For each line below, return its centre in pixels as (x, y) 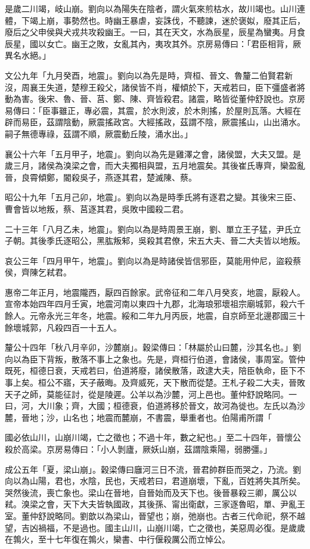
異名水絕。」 (28, 55)
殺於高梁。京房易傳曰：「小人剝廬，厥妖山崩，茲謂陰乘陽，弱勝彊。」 (138, 449)
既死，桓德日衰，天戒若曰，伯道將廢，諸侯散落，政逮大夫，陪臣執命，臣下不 (155, 370)
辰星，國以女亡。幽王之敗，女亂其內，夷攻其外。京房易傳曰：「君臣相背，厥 (153, 43)
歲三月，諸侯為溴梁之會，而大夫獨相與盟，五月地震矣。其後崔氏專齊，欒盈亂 (155, 165)
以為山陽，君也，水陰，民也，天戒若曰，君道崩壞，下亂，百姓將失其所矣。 (159, 481)
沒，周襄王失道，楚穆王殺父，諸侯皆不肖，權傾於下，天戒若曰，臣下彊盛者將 (155, 87)
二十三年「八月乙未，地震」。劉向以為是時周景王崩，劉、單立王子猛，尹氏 (149, 229)
